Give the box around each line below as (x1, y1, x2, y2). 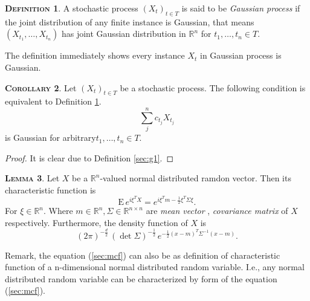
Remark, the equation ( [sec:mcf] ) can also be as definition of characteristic (5, 248, 280, 261)
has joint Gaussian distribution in (61, 27, 186, 40)
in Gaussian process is (200, 49, 282, 62)
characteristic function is (5, 183, 96, 196)
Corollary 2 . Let (5, 81, 77, 94)
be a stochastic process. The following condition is (120, 81, 306, 94)
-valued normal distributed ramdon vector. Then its (100, 172, 291, 184)
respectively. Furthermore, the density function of (5, 216, 188, 228)
